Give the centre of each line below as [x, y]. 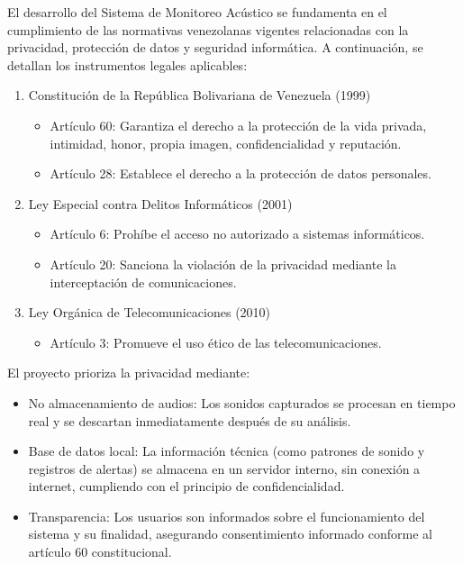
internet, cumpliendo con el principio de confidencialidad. [186, 486]
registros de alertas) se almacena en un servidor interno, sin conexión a [224, 468]
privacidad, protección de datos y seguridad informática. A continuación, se [215, 47]
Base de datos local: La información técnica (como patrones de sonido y [227, 451]
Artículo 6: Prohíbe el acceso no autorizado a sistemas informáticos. [237, 234]
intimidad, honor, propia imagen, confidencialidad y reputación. [226, 143]
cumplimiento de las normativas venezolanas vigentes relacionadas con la [208, 29]
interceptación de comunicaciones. [143, 282]
